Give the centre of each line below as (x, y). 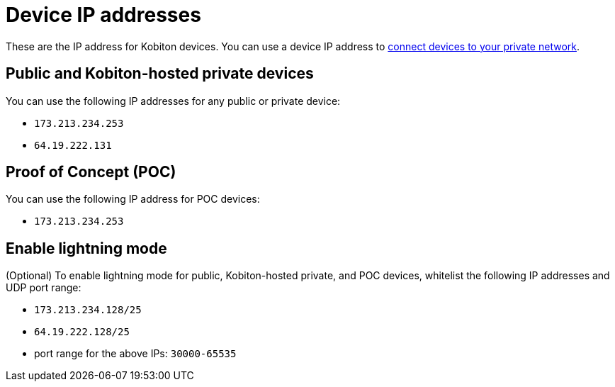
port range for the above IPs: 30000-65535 (135, 354)
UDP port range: (44, 288)
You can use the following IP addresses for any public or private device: (173, 101)
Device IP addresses (103, 15)
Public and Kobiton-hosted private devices (160, 74)
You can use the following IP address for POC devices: (133, 199)
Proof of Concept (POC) (91, 172)
